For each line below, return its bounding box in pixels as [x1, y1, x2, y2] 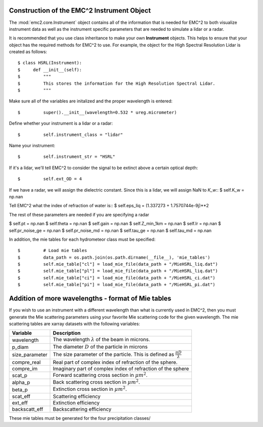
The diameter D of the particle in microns [53, 343, 148, 350]
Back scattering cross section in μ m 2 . [53, 378, 140, 386]
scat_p [12, 372, 28, 379]
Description [53, 330, 81, 336]
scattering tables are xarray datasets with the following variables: [9, 321, 140, 327]
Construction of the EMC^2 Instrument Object [9, 6, 151, 15]
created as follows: [9, 49, 47, 55]
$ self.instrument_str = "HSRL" [18, 154, 115, 159]
